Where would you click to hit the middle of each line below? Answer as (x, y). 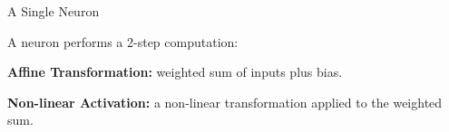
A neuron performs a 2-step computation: (123, 41)
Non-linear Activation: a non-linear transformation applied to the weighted (225, 102)
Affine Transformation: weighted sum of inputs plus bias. (175, 72)
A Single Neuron (54, 11)
